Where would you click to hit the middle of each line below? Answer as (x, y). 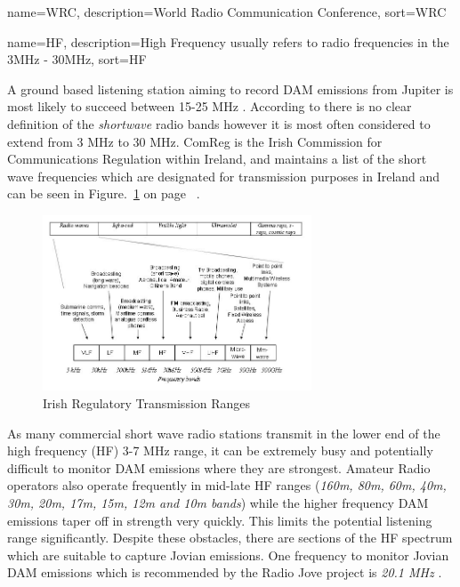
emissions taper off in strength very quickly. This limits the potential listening (220, 520)
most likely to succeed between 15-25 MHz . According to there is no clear (210, 106)
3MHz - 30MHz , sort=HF (77, 59)
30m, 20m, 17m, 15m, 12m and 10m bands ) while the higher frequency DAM (218, 502)
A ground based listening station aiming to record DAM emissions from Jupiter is (230, 88)
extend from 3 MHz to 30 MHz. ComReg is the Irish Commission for (195, 141)
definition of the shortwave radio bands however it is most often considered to (219, 123)
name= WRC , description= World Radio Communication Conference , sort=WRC (227, 12)
